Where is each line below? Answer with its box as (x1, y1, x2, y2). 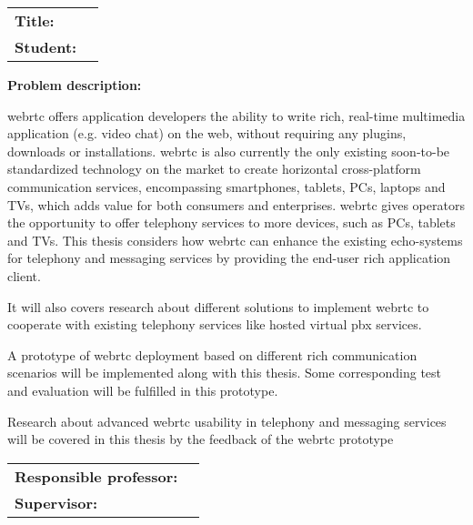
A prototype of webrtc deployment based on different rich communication (7, 345, 418, 364)
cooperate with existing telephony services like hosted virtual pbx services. (7, 315, 422, 334)
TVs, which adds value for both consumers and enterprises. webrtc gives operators (7, 195, 465, 214)
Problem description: (7, 76, 142, 94)
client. (7, 266, 41, 285)
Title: (15, 10, 55, 31)
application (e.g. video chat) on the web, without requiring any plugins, (7, 124, 407, 143)
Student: (15, 36, 77, 57)
